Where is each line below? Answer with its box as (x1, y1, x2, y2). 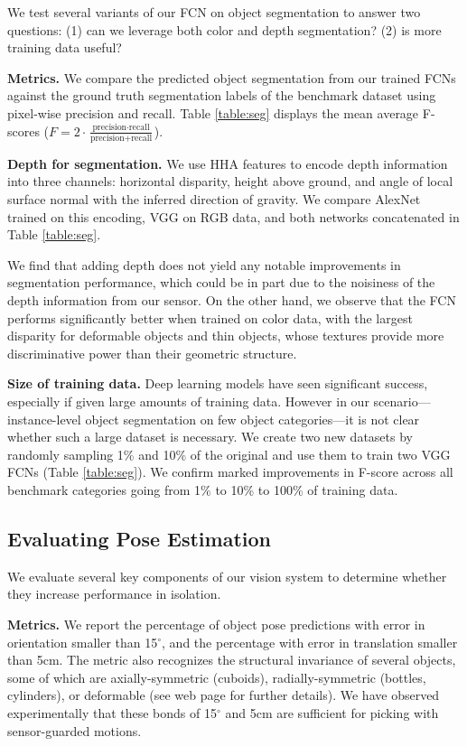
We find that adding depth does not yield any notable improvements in (7, 255, 401, 274)
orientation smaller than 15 (7, 632, 158, 651)
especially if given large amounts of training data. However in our (7, 392, 369, 410)
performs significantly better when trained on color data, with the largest (7, 308, 413, 327)
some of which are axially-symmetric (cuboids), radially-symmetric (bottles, (7, 667, 426, 686)
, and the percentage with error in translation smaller (162, 632, 458, 651)
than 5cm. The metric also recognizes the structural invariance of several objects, (7, 650, 456, 669)
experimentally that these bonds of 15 (7, 703, 217, 722)
